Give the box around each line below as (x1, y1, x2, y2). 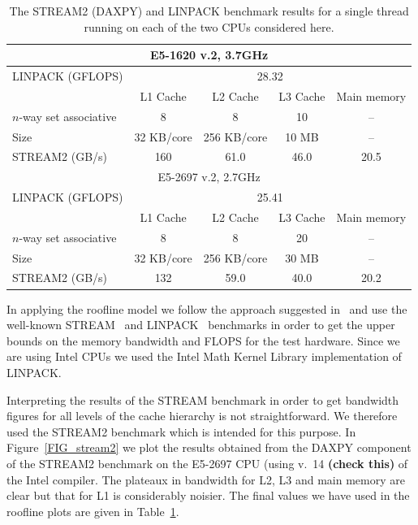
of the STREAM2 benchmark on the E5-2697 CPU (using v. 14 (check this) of (6, 454, 408, 471)
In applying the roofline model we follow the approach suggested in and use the (6, 300, 407, 317)
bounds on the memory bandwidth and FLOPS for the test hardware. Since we (6, 332, 400, 349)
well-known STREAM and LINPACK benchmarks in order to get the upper (6, 316, 395, 333)
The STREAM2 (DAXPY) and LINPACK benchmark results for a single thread (9, 2, 409, 19)
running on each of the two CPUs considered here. (84, 18, 334, 35)
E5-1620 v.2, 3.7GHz (149, 46, 269, 63)
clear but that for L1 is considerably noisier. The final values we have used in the (6, 487, 410, 504)
